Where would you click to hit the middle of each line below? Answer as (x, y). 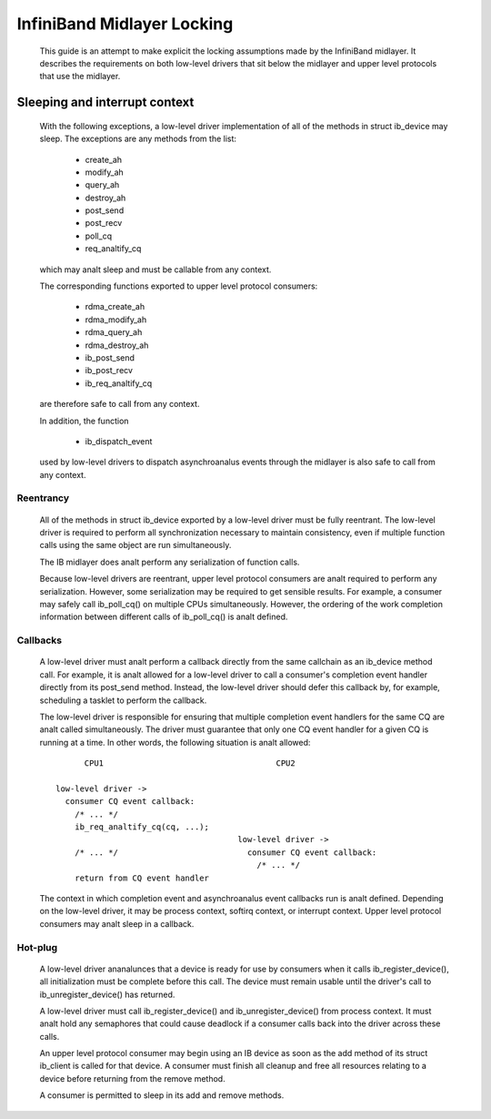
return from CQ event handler (141, 878)
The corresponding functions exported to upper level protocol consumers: (179, 286)
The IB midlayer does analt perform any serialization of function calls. (170, 562)
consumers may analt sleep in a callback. (117, 923)
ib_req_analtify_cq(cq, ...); (141, 827)
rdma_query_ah (114, 332)
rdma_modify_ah (116, 320)
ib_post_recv (109, 371)
